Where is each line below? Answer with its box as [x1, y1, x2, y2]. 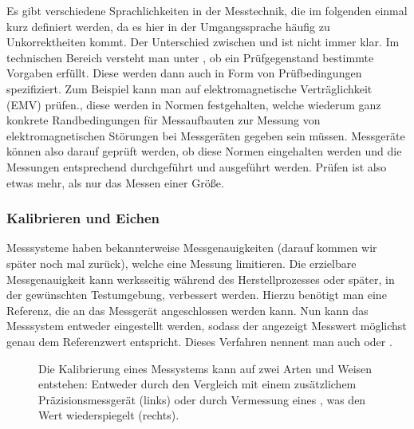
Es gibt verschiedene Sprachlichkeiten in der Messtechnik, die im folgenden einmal [6, 2, 408, 18]
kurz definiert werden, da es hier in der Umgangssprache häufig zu [6, 18, 330, 34]
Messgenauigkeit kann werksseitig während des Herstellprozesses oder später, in [6, 270, 395, 287]
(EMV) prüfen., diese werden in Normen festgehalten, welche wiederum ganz [6, 96, 381, 112]
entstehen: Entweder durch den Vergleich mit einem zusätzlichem [38, 376, 357, 392]
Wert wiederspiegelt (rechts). [38, 407, 179, 423]
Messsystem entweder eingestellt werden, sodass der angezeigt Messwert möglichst [6, 317, 407, 334]
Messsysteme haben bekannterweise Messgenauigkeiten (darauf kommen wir [6, 239, 377, 256]
